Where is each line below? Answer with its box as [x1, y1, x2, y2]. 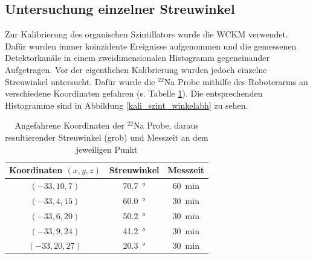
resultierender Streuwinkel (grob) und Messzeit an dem [5, 130, 208, 143]
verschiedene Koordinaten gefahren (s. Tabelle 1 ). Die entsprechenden [5, 87, 263, 100]
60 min [172, 179, 199, 191]
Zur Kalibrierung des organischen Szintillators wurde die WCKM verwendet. [5, 28, 288, 40]
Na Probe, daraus [134, 119, 199, 132]
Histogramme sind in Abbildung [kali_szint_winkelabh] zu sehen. [5, 98, 248, 111]
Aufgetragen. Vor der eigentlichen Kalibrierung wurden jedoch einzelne [5, 63, 267, 75]
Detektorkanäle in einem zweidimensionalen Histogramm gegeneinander [5, 51, 269, 64]
